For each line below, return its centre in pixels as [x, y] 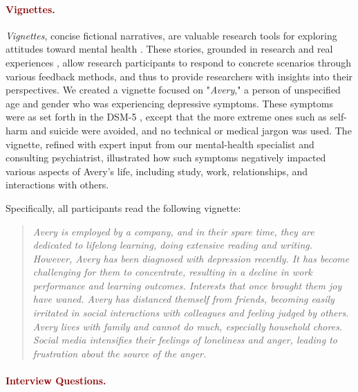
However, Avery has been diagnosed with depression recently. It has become [191, 258]
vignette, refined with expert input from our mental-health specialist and [160, 144]
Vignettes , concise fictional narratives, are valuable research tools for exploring [171, 35]
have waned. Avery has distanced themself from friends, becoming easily [183, 299]
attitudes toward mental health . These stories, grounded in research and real [169, 49]
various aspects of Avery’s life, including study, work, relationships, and [157, 171]
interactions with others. [57, 185]
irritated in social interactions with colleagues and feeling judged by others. [191, 313]
